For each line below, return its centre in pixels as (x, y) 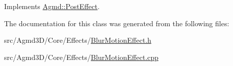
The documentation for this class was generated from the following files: (117, 23)
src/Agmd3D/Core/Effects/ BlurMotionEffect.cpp (81, 57)
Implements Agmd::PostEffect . (52, 6)
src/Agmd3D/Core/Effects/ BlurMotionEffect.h (78, 40)
